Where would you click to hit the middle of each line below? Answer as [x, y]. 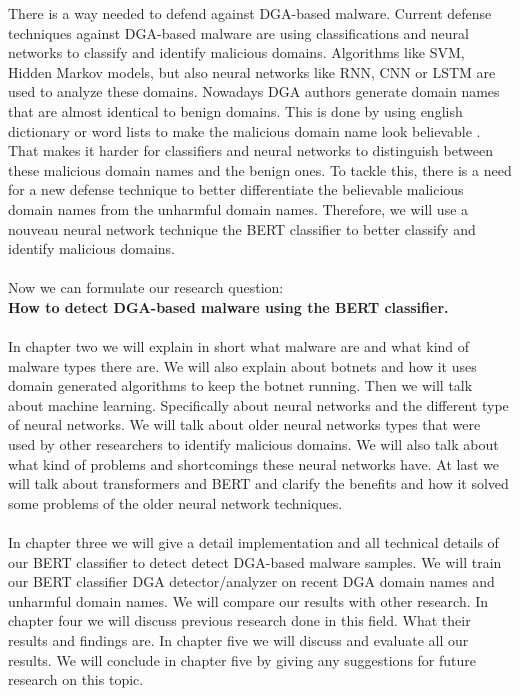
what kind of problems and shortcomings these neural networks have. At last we [253, 463]
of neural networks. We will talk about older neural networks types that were [244, 424]
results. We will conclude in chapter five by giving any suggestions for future [242, 659]
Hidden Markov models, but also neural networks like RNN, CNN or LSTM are [252, 71]
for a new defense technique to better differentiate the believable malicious [236, 189]
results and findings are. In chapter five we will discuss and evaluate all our [238, 640]
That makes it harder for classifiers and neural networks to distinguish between [250, 150]
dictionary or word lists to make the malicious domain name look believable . [244, 130]
